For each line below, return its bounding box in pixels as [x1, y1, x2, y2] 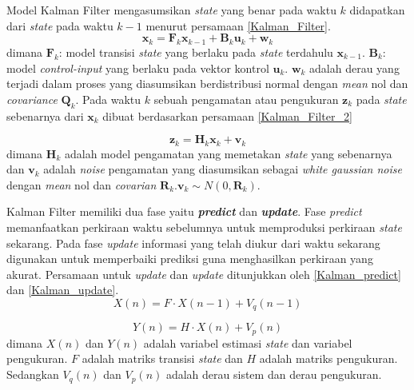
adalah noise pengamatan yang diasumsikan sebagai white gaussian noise [43, 161, 402, 177]
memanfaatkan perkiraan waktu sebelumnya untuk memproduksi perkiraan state [6, 218, 402, 235]
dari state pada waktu [6, 17, 113, 34]
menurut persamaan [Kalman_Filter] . [145, 17, 331, 34]
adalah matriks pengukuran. [259, 350, 398, 367]
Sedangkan [6, 366, 59, 383]
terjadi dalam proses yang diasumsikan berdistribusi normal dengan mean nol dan [6, 75, 408, 92]
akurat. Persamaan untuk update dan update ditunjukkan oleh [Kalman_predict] [6, 265, 401, 282]
